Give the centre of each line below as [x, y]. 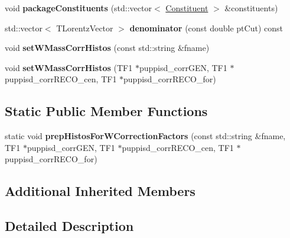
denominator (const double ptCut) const [206, 28]
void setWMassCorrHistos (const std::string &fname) [107, 48]
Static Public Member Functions [106, 111]
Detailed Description [69, 226]
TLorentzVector [85, 28]
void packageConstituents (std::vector [78, 8]
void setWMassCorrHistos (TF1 [69, 67]
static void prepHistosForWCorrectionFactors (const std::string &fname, [145, 136]
